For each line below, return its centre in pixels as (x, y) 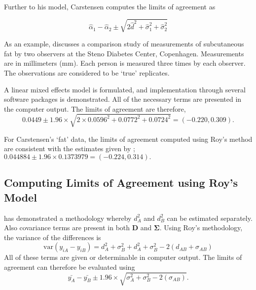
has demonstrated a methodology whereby (68, 218)
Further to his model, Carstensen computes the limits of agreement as (110, 6)
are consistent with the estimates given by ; (70, 148)
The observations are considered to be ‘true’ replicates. (87, 72)
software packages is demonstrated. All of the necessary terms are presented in (123, 99)
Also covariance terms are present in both (67, 228)
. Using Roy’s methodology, (201, 228)
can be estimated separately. (210, 218)
